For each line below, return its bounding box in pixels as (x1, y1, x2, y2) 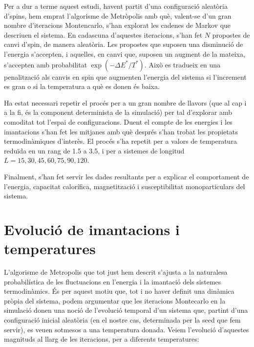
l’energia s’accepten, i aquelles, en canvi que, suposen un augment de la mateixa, (4, 48, 245, 59)
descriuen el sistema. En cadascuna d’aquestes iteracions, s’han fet (4, 29, 203, 40)
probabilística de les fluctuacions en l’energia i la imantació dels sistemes (4, 276, 221, 286)
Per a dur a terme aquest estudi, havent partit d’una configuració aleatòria (4, 1, 228, 11)
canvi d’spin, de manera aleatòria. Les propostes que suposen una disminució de (4, 39, 243, 49)
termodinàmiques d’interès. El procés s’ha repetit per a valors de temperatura (4, 136, 237, 146)
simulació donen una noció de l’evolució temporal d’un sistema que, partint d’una (4, 305, 248, 315)
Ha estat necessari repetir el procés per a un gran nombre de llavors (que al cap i (4, 97, 247, 108)
